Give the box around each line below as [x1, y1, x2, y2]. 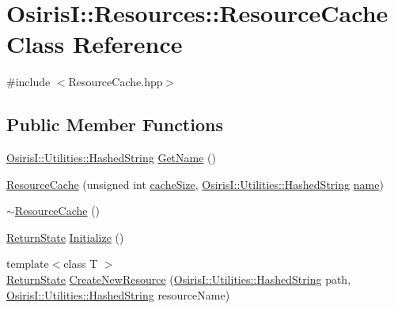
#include [6, 73, 51, 90]
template [6, 255, 49, 272]
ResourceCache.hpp [68, 73, 163, 90]
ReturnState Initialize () [6, 228, 124, 245]
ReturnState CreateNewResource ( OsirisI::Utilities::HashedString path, [6, 271, 351, 288]
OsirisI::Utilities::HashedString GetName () [6, 149, 216, 166]
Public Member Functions [6, 112, 223, 137]
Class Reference [6, 28, 183, 60]
